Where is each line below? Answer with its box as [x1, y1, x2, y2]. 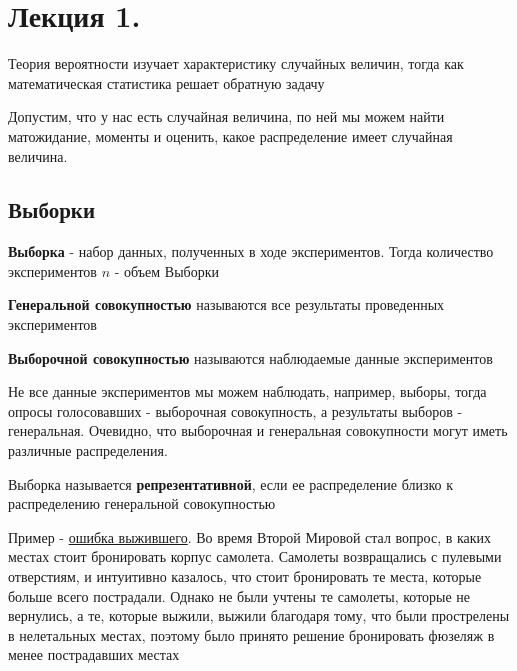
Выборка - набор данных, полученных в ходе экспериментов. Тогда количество [8, 241, 494, 262]
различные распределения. [8, 440, 168, 461]
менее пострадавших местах [8, 644, 180, 665]
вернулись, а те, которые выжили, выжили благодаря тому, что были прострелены [8, 605, 510, 626]
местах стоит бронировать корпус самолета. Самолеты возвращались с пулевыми [8, 546, 502, 567]
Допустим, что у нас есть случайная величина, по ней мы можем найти [8, 106, 445, 127]
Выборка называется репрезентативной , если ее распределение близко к [8, 473, 453, 494]
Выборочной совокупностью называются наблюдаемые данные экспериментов [8, 347, 493, 368]
